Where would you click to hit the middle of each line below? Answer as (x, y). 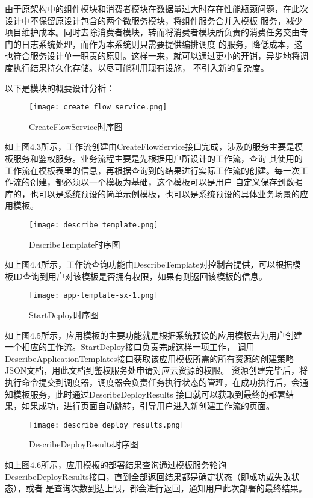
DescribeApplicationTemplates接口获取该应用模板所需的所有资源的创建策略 (150, 358)
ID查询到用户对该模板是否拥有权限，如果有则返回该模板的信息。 (140, 276)
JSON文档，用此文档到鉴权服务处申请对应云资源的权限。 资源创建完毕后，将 (156, 370)
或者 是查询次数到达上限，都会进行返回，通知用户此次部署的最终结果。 (166, 488)
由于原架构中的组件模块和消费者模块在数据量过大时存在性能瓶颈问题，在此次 (156, 8)
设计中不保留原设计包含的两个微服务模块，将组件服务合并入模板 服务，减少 (154, 20)
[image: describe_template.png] (94, 225)
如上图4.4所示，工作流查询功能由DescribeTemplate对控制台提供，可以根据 (149, 264)
